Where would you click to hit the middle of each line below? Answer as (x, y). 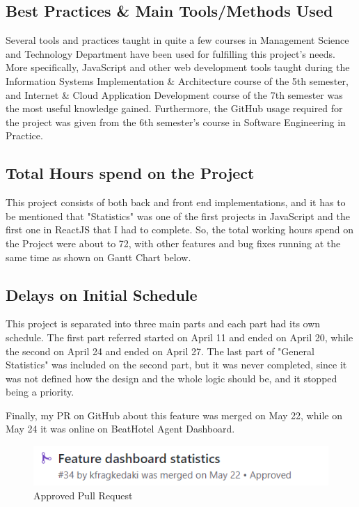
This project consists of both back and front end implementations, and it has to (176, 202)
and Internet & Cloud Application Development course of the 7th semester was (174, 94)
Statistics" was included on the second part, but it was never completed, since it (176, 365)
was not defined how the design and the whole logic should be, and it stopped (171, 378)
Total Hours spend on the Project (130, 173)
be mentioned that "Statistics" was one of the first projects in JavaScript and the (178, 216)
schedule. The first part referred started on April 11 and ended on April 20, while (179, 337)
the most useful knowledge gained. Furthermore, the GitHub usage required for (174, 108)
